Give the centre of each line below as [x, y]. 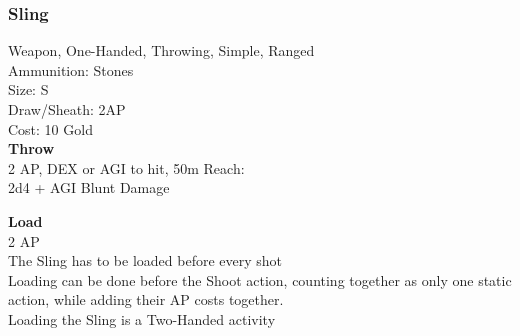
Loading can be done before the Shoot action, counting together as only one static [260, 279]
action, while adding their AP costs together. [146, 299]
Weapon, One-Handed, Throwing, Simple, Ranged [161, 50]
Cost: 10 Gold [50, 128]
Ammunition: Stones [71, 69]
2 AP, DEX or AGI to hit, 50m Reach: [126, 167]
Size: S [28, 89]
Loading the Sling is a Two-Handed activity [142, 318]
